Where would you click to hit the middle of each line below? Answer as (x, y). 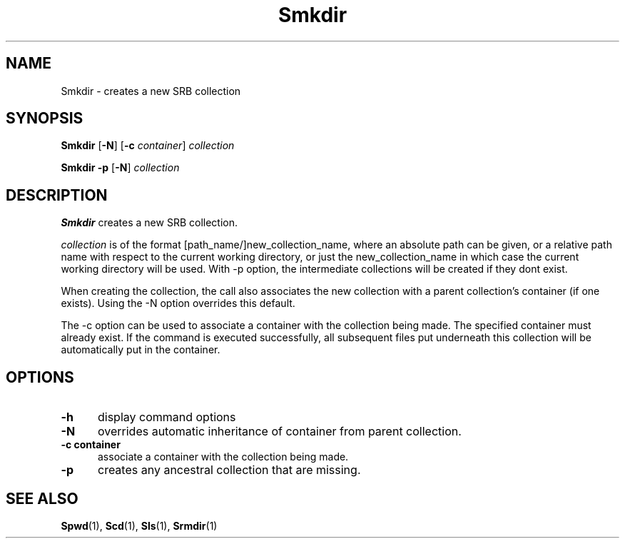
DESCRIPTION (57, 195)
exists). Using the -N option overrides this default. (178, 303)
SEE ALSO (42, 498)
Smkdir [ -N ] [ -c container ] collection (148, 146)
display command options (167, 417)
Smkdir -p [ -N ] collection (120, 168)
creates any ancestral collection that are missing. (229, 470)
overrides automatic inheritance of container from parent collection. (279, 432)
